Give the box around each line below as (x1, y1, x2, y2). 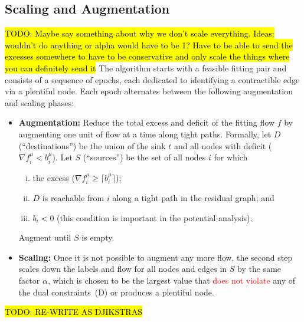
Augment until (18, 231, 71, 244)
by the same (237, 262, 282, 275)
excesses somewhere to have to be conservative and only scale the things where (5, 50, 290, 63)
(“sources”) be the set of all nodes (83, 151, 206, 163)
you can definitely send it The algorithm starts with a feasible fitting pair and (5, 61, 287, 74)
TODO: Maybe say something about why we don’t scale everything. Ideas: (5, 27, 274, 40)
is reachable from (42, 191, 104, 203)
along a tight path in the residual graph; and (112, 191, 274, 203)
